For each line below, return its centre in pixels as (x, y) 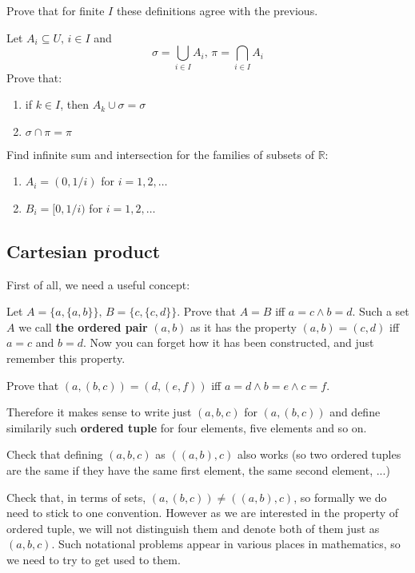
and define (355, 412)
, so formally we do (340, 497)
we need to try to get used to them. (94, 559)
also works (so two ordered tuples (319, 454)
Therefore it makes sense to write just (99, 412)
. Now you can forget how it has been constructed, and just (228, 342)
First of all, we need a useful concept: (98, 284)
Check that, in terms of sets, (76, 497)
